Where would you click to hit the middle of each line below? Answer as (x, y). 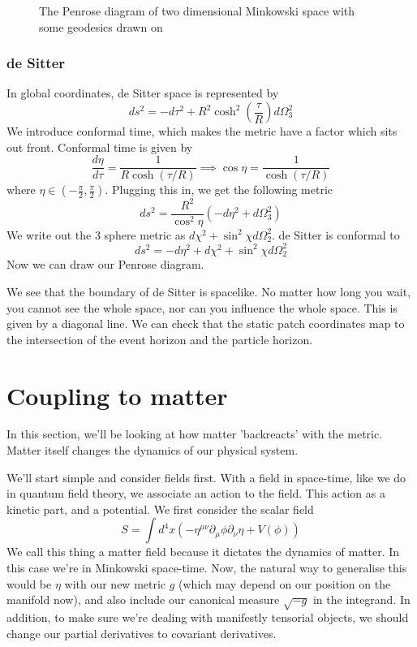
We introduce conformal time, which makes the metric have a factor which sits (202, 131)
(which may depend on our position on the (285, 583)
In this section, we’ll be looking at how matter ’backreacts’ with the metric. (195, 434)
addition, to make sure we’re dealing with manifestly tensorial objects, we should (208, 617)
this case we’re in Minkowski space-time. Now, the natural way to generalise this (207, 568)
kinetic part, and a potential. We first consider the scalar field (160, 509)
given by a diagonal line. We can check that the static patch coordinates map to (206, 323)
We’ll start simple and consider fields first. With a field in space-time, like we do (206, 477)
